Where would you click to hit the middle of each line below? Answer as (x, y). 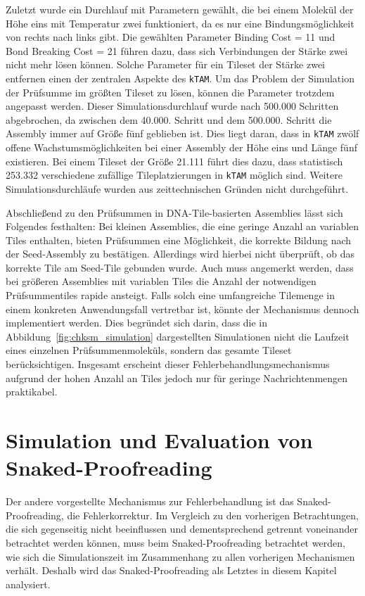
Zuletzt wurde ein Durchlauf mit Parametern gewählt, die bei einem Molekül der (180, 9)
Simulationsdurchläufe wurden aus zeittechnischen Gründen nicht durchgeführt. (177, 188)
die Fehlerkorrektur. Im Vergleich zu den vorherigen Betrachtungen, (213, 515)
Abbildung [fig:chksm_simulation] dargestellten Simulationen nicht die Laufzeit (178, 336)
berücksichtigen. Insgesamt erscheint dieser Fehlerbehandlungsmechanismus (168, 364)
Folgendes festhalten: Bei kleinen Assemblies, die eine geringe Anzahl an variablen (182, 226)
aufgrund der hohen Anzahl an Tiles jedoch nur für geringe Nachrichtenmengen (177, 378)
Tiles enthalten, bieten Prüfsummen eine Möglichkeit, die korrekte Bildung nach (179, 240)
